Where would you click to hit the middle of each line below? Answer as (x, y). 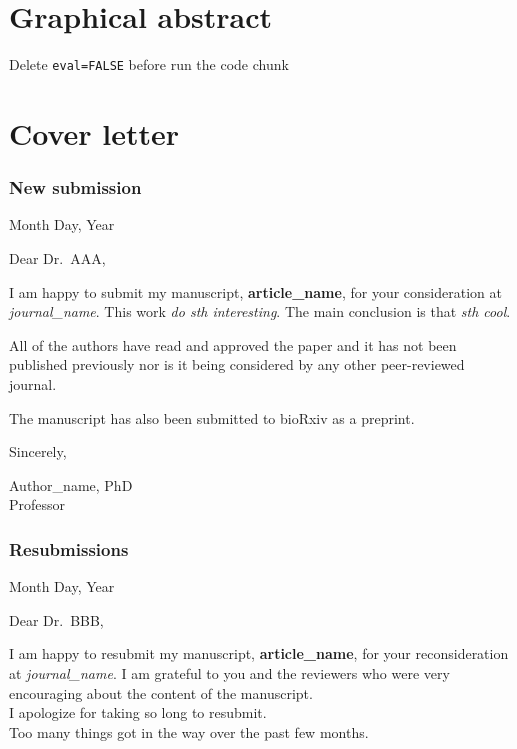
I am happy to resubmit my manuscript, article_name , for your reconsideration (259, 653)
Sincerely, (38, 451)
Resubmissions (69, 548)
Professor (37, 504)
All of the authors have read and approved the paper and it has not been (233, 344)
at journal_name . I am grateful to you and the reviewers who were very (229, 672)
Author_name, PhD (71, 484)
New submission (75, 187)
